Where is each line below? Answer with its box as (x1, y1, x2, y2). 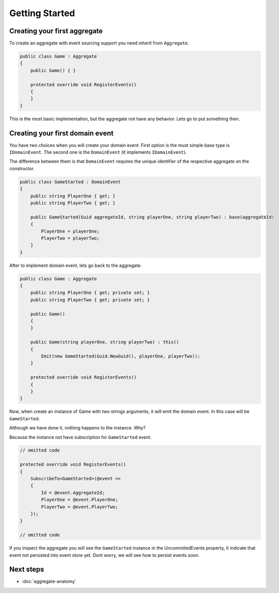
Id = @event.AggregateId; (41, 490, 105, 495)
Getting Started (9, 8, 75, 19)
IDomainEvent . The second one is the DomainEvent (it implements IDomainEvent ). (9, 149, 187, 156)
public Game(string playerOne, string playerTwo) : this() (30, 339, 179, 345)
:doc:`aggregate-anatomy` (22, 578, 76, 584)
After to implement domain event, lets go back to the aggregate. (9, 262, 142, 268)
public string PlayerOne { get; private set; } (30, 290, 150, 295)
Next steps (9, 565, 44, 574)
